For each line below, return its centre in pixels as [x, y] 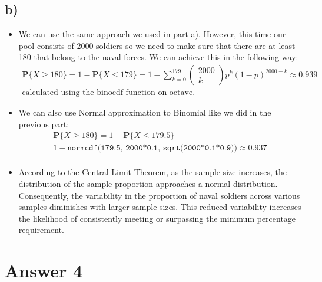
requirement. [41, 230]
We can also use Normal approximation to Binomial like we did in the [145, 112]
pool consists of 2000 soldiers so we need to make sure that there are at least [157, 45]
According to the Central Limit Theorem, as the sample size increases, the [153, 172]
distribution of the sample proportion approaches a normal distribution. [148, 183]
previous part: [44, 124]
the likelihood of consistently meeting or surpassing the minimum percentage [157, 218]
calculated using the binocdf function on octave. [109, 93]
